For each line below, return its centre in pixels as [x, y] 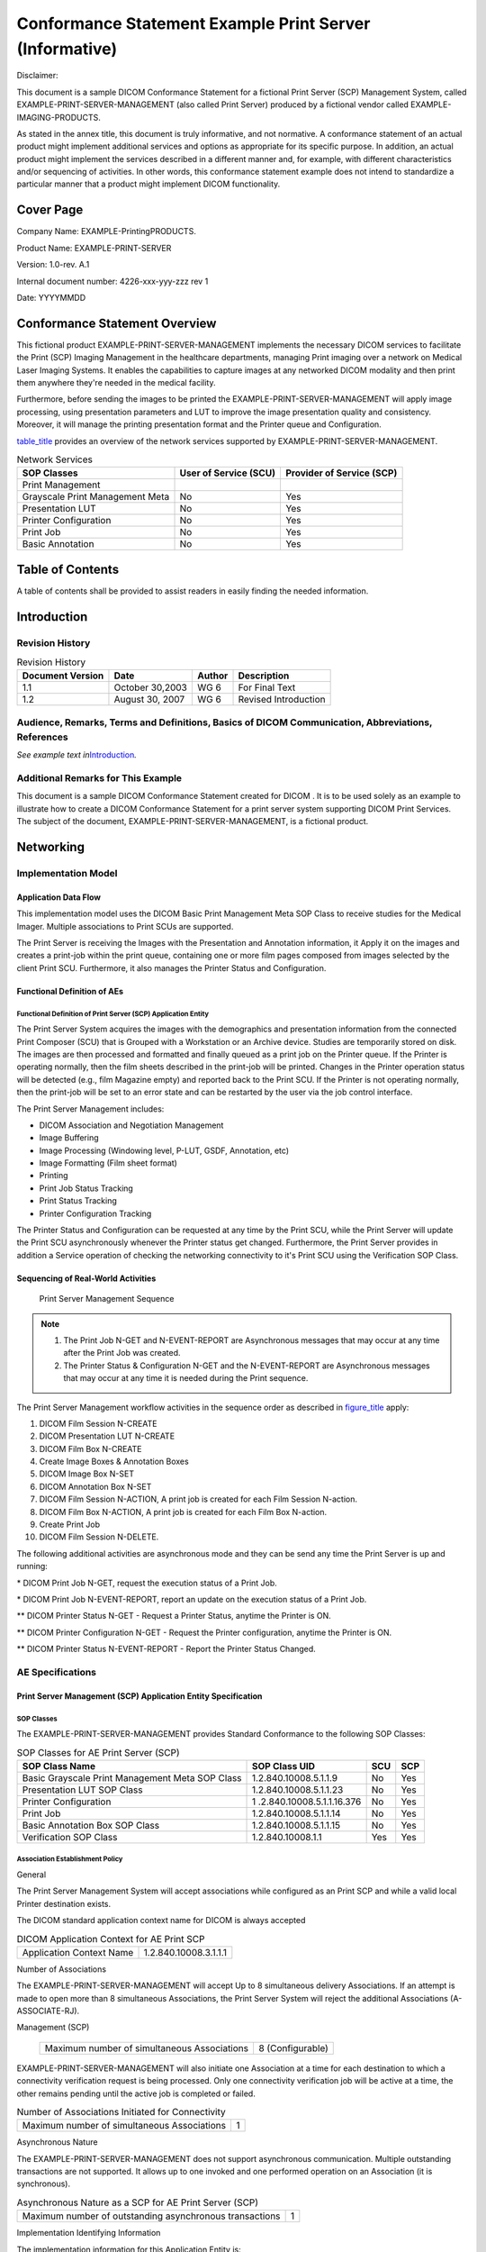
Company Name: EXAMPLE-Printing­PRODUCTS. [107, 232]
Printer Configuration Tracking [95, 1213]
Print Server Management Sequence [107, 1299]
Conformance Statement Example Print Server [193, 23]
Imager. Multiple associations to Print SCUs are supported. [125, 926]
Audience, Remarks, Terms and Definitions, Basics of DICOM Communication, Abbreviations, [225, 722]
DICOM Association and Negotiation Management [131, 1125]
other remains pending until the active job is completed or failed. [136, 2093]
